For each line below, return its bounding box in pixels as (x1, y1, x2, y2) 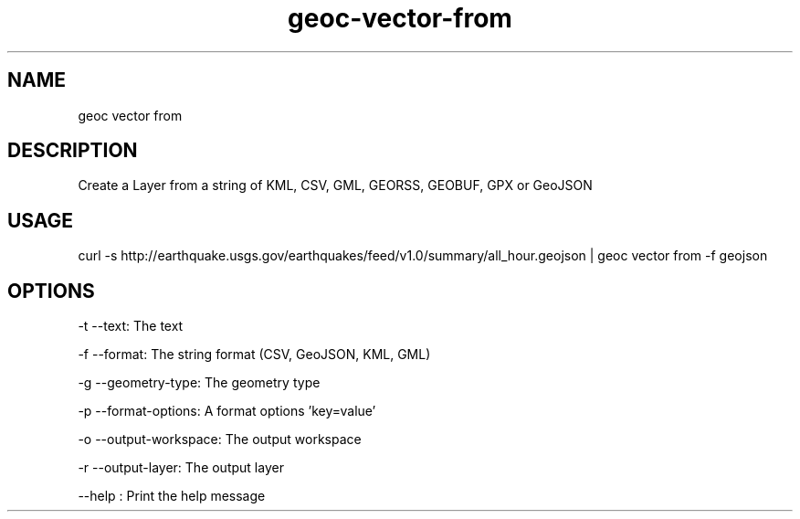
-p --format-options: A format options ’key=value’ (78, 403, 376, 419)
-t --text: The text (78, 318, 184, 334)
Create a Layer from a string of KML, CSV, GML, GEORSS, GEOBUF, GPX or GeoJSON (78, 177, 593, 194)
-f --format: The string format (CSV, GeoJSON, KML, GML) (78, 346, 431, 363)
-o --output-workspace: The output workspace (78, 431, 362, 448)
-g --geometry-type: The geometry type (78, 375, 321, 391)
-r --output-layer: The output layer (78, 460, 284, 476)
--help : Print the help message (78, 488, 266, 504)
